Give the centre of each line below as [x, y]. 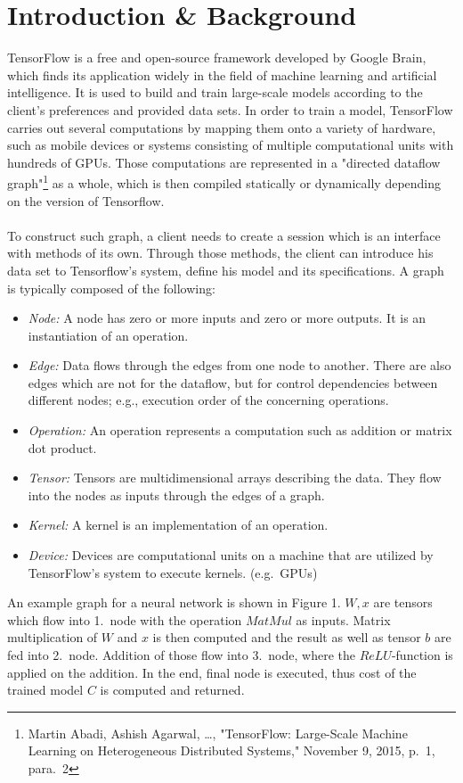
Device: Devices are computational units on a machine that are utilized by [231, 555]
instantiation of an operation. [108, 335]
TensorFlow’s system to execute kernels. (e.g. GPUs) [173, 572]
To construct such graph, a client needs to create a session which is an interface [224, 235]
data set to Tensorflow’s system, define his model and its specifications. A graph [226, 270]
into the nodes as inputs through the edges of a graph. [176, 495]
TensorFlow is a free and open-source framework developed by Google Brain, [217, 58]
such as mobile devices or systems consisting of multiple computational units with [231, 145]
